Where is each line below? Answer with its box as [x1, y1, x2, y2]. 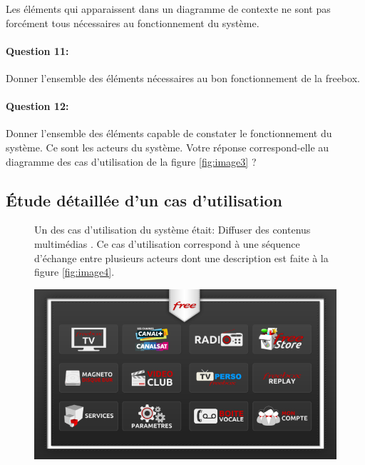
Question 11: [6, 43, 69, 58]
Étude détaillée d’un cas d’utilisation [6, 189, 283, 211]
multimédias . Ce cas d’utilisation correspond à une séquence [34, 236, 300, 251]
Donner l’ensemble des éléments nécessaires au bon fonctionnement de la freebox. [6, 70, 360, 85]
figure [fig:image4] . [34, 264, 115, 279]
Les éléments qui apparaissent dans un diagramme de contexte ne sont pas [6, 1, 331, 16]
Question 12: [6, 99, 69, 114]
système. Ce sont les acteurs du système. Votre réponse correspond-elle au [6, 139, 329, 154]
